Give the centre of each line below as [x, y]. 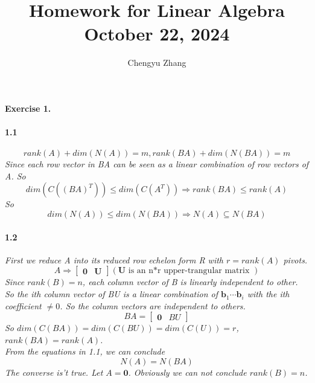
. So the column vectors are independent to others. [153, 305]
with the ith [268, 294]
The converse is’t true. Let [54, 372]
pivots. [295, 259]
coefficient [23, 305]
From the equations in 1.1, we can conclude [85, 351]
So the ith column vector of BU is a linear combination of [112, 294]
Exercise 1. [28, 108]
